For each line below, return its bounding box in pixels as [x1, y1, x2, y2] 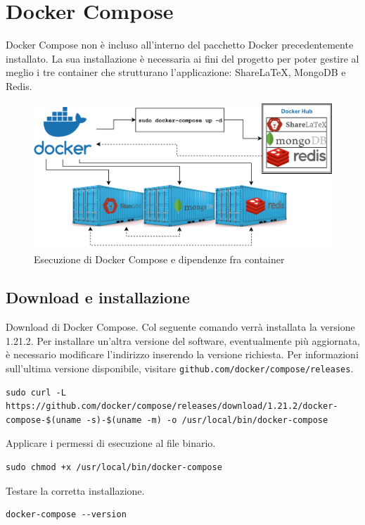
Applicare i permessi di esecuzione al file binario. [6, 436, 216, 450]
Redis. [6, 78, 32, 93]
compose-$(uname [6, 415, 82, 425]
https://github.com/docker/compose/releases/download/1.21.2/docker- [6, 401, 338, 412]
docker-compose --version [6, 510, 127, 520]
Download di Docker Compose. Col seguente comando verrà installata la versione [6, 320, 355, 334]
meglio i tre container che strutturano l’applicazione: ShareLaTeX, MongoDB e [6, 65, 346, 80]
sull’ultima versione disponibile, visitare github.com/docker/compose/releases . [6, 360, 354, 375]
